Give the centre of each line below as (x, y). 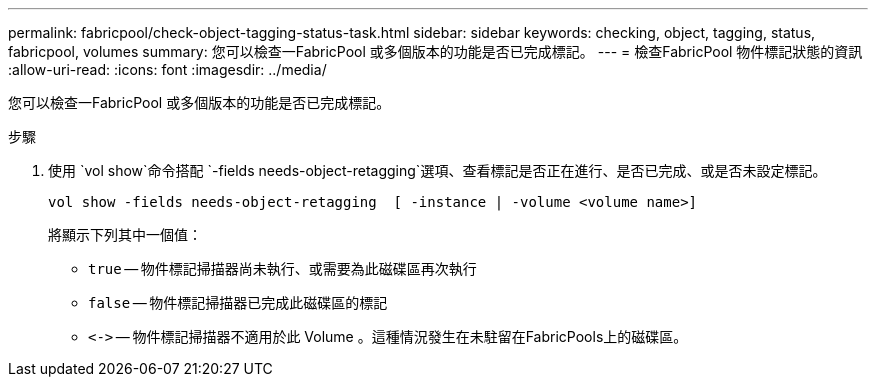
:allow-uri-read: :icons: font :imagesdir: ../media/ (167, 69)
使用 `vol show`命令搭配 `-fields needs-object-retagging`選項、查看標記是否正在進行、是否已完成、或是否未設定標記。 (437, 170)
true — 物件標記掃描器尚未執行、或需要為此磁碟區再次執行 (282, 268)
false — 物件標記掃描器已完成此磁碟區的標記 (238, 302)
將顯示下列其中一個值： (125, 234)
